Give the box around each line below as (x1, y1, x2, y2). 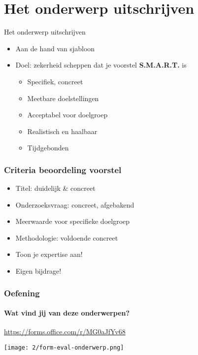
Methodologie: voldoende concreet (15, 232, 118, 243)
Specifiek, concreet (27, 76, 83, 86)
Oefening (4, 286, 40, 299)
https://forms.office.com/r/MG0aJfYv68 (4, 326, 126, 337)
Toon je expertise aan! (15, 249, 83, 259)
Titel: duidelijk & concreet (15, 183, 96, 193)
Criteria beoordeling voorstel (4, 163, 122, 176)
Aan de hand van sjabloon (15, 43, 95, 53)
